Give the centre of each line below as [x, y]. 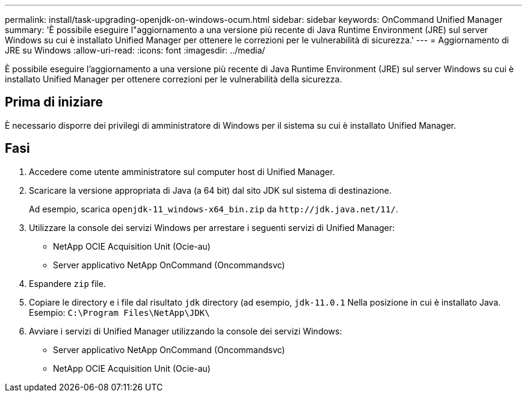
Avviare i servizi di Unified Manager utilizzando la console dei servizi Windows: [186, 331]
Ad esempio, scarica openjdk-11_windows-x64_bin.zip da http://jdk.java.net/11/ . [214, 209]
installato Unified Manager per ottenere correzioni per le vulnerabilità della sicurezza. [174, 79]
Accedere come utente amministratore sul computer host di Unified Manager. [182, 171]
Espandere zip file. [67, 283]
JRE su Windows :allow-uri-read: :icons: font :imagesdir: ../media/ [135, 50]
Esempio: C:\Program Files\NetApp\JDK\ [119, 312]
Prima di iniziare [54, 102]
